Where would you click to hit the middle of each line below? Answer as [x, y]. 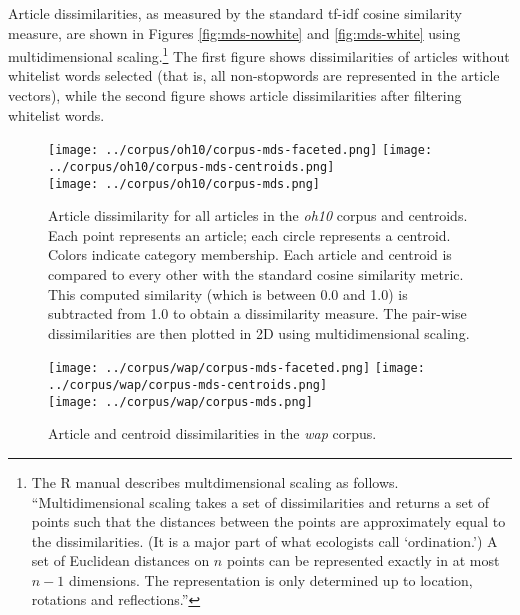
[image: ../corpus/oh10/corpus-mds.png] [184, 183]
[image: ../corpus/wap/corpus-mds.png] [180, 401]
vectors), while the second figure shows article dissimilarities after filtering [235, 95]
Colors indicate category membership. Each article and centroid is [250, 254]
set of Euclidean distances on [120, 560]
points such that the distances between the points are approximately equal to [268, 521]
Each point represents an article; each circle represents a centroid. [249, 234]
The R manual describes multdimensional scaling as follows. [215, 481]
